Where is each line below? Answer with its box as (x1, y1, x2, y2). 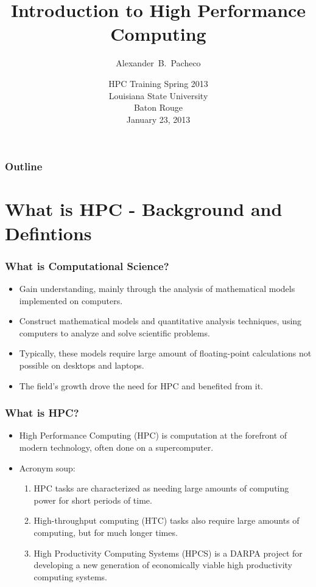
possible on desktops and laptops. (19, 358, 144, 371)
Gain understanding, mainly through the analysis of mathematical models (19, 282, 295, 294)
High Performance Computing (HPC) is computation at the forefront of (19, 429, 287, 442)
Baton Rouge (133, 101, 183, 114)
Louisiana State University (108, 89, 208, 102)
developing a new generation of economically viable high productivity (33, 558, 292, 571)
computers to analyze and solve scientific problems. (19, 326, 210, 339)
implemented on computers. (19, 294, 123, 307)
